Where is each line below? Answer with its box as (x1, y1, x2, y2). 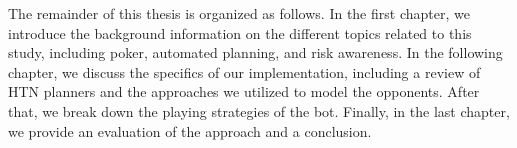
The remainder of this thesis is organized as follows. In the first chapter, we (8, 3, 470, 23)
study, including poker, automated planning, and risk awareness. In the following (8, 42, 503, 63)
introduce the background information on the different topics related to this (8, 22, 472, 43)
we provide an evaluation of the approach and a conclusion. (8, 120, 372, 141)
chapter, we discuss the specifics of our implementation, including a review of (8, 61, 481, 82)
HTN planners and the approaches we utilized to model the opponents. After (8, 81, 480, 102)
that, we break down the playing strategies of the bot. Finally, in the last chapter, (8, 100, 510, 121)
